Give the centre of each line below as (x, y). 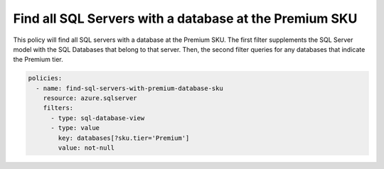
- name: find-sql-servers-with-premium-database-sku (129, 88)
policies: (45, 78)
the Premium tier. (38, 60)
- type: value (75, 128)
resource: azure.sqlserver (90, 98)
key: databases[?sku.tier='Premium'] (124, 138)
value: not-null (86, 148)
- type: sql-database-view (98, 118)
